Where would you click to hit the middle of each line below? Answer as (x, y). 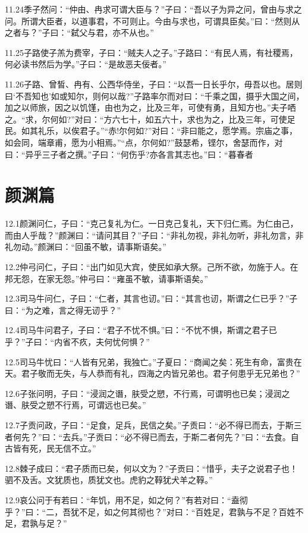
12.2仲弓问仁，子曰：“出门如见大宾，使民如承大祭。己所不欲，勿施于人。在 (152, 267)
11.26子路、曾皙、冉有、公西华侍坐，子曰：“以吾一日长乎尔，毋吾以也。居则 (154, 84)
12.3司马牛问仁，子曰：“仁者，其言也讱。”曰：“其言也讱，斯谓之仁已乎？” (147, 298)
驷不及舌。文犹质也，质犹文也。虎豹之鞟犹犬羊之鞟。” (109, 480)
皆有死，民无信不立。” (54, 448)
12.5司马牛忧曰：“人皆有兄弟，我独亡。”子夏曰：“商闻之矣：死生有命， (141, 361)
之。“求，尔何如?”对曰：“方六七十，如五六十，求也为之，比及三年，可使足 (150, 119)
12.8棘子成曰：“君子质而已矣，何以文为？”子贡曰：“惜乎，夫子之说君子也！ (151, 468)
